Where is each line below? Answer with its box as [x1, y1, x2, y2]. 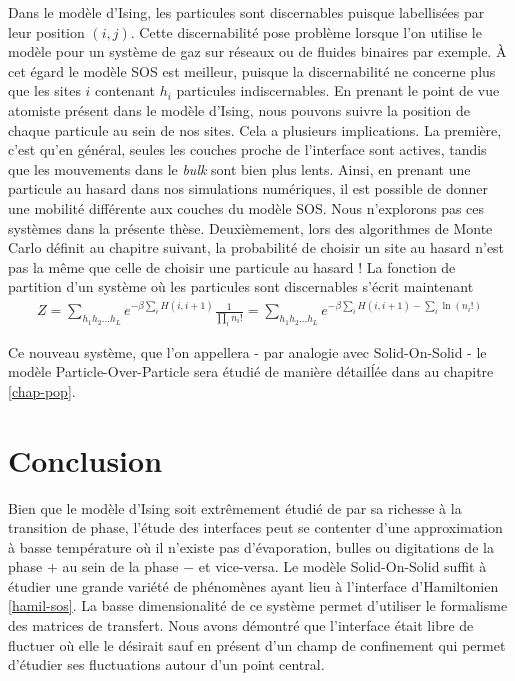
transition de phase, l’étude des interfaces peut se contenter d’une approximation [8, 517, 503, 538]
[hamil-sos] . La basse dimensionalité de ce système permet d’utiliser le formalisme [8, 595, 508, 616]
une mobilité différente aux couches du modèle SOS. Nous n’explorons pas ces [8, 197, 485, 218]
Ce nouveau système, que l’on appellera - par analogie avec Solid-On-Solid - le [8, 341, 487, 362]
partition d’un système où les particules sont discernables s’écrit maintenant [8, 276, 474, 297]
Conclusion [8, 439, 163, 480]
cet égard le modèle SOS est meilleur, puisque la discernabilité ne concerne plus [8, 60, 496, 81]
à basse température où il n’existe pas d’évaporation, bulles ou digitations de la [8, 536, 494, 557]
